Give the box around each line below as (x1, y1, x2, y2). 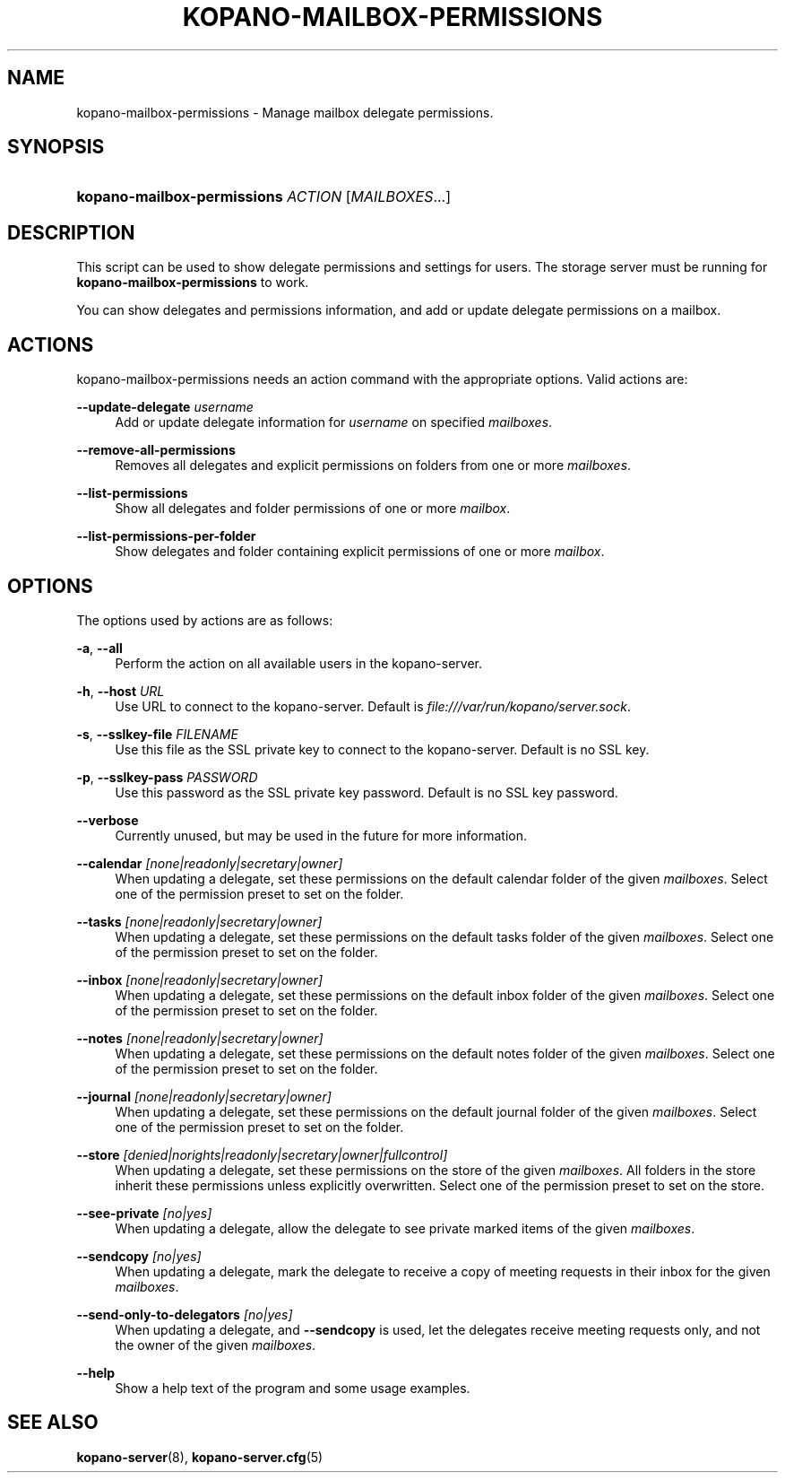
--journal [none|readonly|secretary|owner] (76, 1088, 332, 1104)
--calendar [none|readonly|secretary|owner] (76, 855, 343, 871)
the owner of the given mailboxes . (115, 1336, 316, 1353)
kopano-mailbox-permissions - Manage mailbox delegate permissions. (76, 104, 494, 120)
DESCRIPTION (7, 221, 135, 244)
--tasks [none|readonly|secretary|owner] (76, 913, 323, 929)
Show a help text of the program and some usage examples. (115, 1380, 470, 1396)
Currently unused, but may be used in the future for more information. (115, 827, 528, 843)
